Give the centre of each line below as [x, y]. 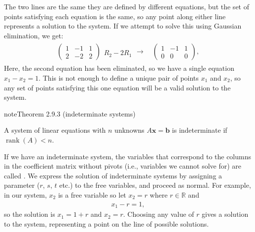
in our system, [25, 194]
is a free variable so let [92, 194]
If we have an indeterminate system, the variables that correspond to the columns [128, 156]
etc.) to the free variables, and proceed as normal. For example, [155, 185]
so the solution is [30, 214]
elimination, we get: [34, 35]
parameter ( [22, 185]
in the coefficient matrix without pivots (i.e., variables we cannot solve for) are [123, 166]
